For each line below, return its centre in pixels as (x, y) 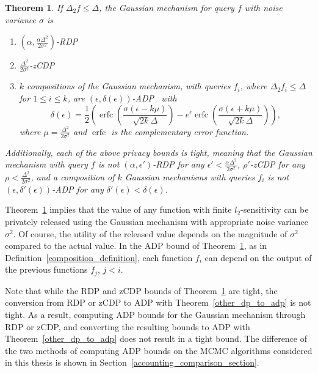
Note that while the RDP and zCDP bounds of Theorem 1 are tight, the (141, 290)
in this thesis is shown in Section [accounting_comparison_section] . (132, 362)
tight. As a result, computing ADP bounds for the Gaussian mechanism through (155, 315)
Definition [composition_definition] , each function (99, 257)
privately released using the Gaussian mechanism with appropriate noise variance (157, 222)
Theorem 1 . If (34, 7)
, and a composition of (73, 176)
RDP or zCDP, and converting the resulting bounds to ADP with (128, 326)
